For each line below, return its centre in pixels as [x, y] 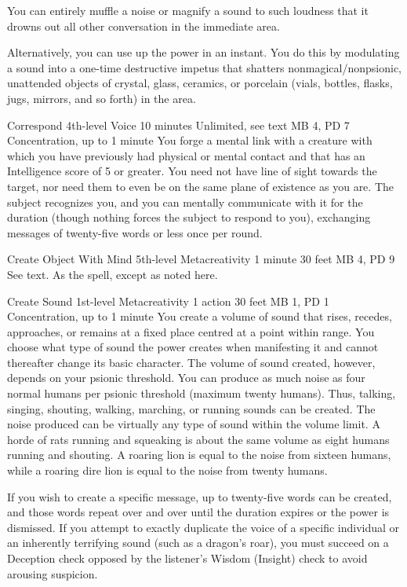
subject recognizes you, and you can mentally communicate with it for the [185, 202]
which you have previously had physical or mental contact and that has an [186, 155]
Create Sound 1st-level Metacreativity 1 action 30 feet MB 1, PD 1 [168, 301]
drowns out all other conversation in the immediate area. [144, 26]
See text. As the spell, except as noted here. [113, 274]
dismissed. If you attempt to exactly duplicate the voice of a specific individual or [203, 527]
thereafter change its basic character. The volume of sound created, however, [191, 362]
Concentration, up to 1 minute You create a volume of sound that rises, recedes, [200, 316]
